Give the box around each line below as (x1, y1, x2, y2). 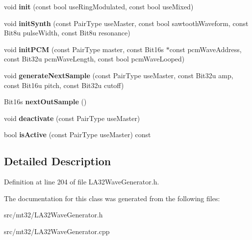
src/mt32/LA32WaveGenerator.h (4, 210, 103, 220)
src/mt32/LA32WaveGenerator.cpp (4, 226, 110, 236)
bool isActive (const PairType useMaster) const (4, 129, 151, 140)
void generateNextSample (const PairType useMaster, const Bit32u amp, (4, 70, 233, 80)
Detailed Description (4, 153, 111, 169)
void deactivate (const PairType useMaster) (4, 113, 140, 123)
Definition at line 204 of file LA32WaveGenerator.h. (4, 177, 159, 187)
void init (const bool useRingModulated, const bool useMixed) (4, 1, 194, 11)
